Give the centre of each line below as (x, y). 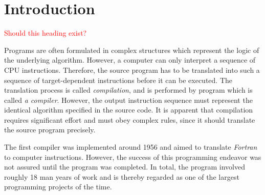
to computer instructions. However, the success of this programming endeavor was (133, 157)
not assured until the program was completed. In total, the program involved (125, 167)
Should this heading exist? (46, 33)
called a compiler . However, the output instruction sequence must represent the (128, 100)
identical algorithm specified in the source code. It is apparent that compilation (129, 110)
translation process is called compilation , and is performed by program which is (128, 90)
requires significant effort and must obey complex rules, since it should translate (130, 119)
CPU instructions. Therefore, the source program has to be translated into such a (132, 69)
